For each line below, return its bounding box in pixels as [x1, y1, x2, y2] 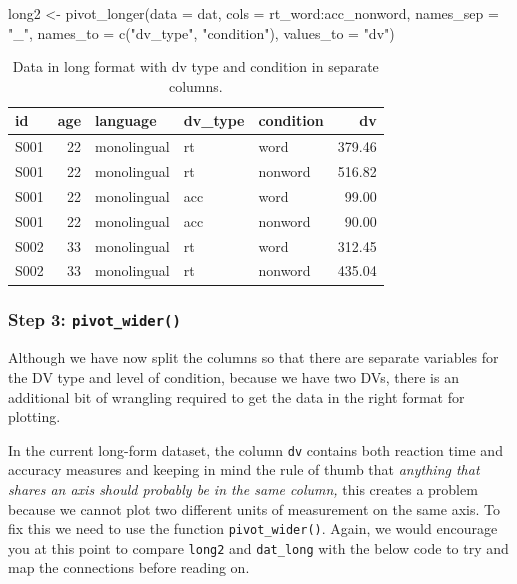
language [95, 110, 157, 131]
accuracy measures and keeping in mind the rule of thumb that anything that [8, 459, 480, 480]
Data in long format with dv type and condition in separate [12, 56, 379, 77]
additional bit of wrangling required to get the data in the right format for [8, 386, 465, 407]
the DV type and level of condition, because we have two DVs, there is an [8, 366, 459, 387]
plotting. [8, 406, 61, 427]
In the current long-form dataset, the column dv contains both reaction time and [8, 439, 503, 460]
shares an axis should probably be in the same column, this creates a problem [8, 478, 478, 499]
